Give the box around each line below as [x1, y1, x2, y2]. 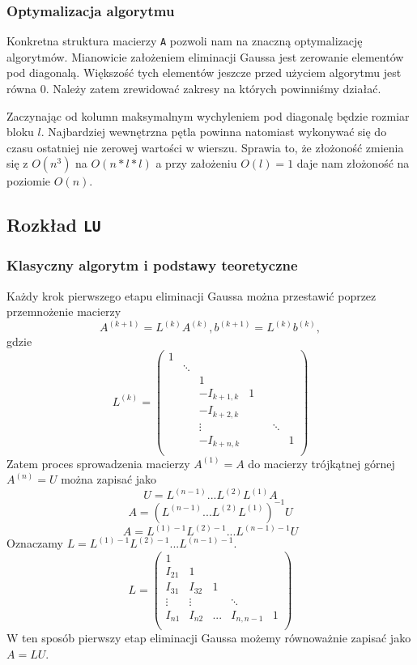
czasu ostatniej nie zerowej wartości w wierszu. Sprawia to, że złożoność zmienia [6, 139, 404, 156]
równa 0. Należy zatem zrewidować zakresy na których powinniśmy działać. [6, 80, 381, 97]
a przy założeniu [155, 155, 237, 172]
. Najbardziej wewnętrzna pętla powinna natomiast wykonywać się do [40, 123, 387, 140]
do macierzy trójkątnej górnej [248, 454, 395, 471]
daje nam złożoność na [296, 155, 410, 172]
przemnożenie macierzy [6, 303, 121, 320]
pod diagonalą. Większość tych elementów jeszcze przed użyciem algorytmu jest [6, 64, 402, 81]
